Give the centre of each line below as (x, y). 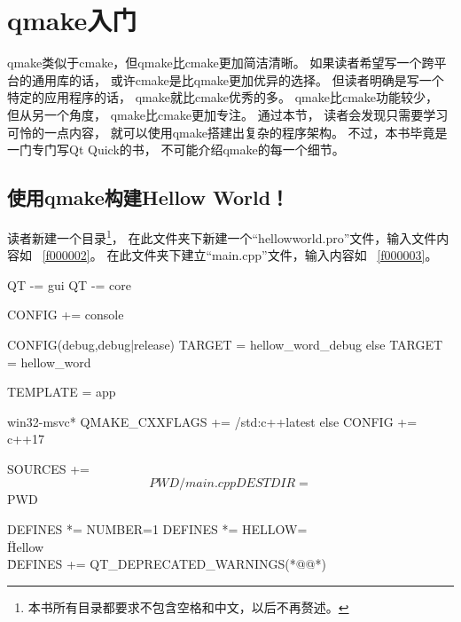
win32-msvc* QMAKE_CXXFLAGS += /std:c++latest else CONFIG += (212, 421)
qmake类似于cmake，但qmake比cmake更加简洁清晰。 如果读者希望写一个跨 (221, 63)
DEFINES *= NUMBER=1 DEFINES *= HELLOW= (157, 529)
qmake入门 (72, 20)
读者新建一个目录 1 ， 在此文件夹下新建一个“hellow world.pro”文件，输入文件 (222, 236)
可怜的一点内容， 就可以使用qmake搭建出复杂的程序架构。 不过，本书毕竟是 (227, 132)
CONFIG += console (66, 315)
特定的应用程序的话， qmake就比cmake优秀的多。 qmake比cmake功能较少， (223, 97)
